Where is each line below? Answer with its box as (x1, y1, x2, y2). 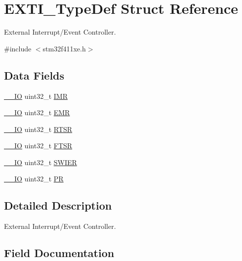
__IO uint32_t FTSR (4, 140, 73, 151)
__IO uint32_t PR (4, 174, 64, 184)
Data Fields (4, 67, 65, 83)
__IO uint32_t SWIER (4, 157, 77, 167)
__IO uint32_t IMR (4, 90, 68, 101)
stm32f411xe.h (42, 43, 86, 53)
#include (4, 43, 32, 53)
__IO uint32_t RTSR (4, 124, 73, 134)
